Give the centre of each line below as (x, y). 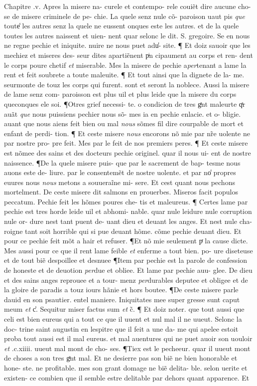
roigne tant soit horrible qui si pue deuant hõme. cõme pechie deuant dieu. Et (123, 231)
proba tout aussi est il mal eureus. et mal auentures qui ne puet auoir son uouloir (128, 338)
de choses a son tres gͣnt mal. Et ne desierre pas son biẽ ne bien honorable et (121, 358)
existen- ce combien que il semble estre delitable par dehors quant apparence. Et (127, 377)
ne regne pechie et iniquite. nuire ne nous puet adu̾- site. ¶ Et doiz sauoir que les (127, 45)
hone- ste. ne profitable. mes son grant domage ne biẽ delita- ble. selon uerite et (126, 367)
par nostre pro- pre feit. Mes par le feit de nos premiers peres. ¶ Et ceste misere (126, 143)
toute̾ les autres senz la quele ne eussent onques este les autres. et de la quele (122, 26)
